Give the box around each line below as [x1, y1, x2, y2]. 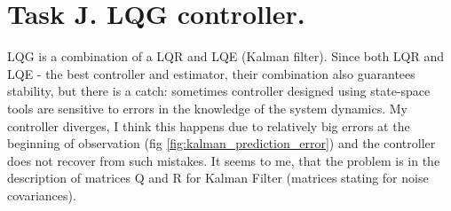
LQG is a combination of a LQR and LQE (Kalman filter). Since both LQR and [7, 47, 445, 66]
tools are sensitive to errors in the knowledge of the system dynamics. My [7, 98, 407, 117]
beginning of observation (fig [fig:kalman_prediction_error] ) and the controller [7, 134, 436, 152]
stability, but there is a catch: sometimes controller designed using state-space [7, 82, 431, 100]
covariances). [7, 185, 76, 204]
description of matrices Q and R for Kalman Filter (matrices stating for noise [7, 168, 429, 187]
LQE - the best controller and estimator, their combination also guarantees [7, 64, 415, 82]
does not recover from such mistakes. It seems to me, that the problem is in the [7, 151, 440, 169]
